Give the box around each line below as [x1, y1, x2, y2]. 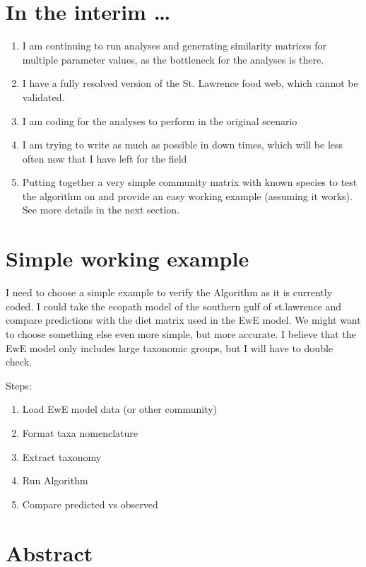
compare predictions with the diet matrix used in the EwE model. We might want [6, 312, 361, 327]
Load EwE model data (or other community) [22, 402, 218, 416]
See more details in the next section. [22, 202, 180, 217]
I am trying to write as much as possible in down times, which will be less [22, 137, 343, 152]
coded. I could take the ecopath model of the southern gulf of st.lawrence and [6, 298, 342, 313]
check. [6, 354, 32, 369]
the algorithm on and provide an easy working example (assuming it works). [22, 188, 353, 203]
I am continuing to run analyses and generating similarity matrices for [22, 38, 327, 53]
